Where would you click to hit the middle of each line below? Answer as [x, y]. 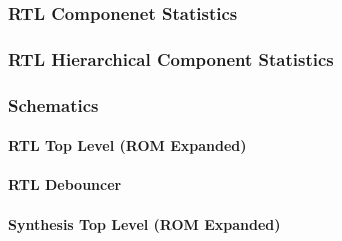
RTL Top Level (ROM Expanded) [127, 145]
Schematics [53, 104]
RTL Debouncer [65, 184]
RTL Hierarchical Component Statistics [171, 58]
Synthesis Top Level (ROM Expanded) [144, 223]
